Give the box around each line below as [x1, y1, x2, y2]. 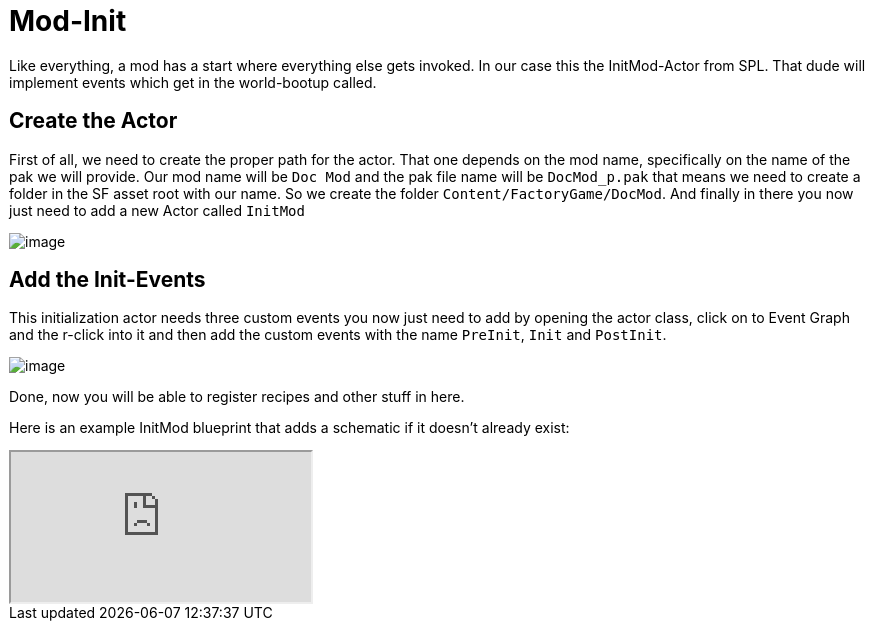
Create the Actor [9, 108, 178, 134]
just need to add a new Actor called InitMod [9, 201, 305, 219]
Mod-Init [9, 4, 127, 38]
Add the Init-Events [9, 267, 206, 293]
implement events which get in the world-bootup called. [9, 73, 377, 91]
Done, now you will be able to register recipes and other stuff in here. [9, 388, 465, 406]
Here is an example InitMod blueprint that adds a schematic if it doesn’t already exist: [9, 419, 570, 437]
